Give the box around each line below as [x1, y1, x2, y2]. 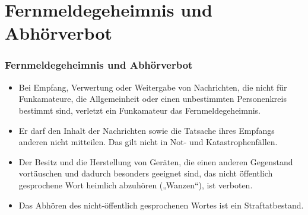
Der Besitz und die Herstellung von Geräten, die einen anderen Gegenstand [18, 155, 293, 168]
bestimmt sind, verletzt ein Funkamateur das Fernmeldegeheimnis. [18, 104, 261, 116]
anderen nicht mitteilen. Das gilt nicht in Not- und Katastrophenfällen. [18, 136, 278, 148]
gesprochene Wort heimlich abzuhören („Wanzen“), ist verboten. [18, 178, 253, 191]
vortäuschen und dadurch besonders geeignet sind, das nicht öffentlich [18, 167, 273, 179]
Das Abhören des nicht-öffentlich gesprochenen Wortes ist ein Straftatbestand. [18, 198, 304, 211]
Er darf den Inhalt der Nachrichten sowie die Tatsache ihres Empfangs [18, 124, 275, 136]
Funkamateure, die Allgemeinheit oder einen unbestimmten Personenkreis [18, 92, 287, 105]
